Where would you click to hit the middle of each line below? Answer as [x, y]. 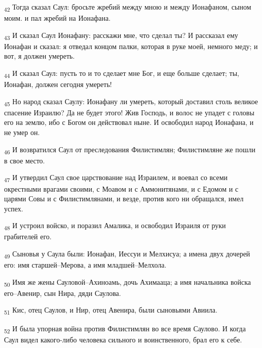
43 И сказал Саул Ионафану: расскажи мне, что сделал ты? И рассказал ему [121, 35]
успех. [14, 208]
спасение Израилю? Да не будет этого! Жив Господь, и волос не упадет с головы [129, 112]
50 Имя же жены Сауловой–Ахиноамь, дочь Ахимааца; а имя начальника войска [127, 282]
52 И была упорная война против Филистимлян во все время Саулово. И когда [125, 329]
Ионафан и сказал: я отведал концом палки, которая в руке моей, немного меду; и [131, 46]
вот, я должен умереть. [40, 56]
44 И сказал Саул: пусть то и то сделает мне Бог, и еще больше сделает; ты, [122, 74]
